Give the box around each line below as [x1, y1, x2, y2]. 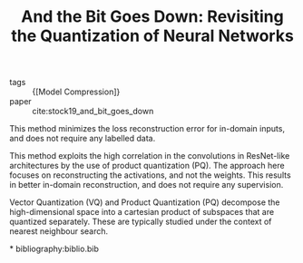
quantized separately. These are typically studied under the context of [9, 216, 272, 228]
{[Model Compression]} [32, 86, 121, 97]
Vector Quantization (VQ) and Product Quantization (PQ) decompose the [9, 197, 280, 208]
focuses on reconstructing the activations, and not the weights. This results [9, 170, 292, 180]
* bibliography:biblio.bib [9, 243, 100, 255]
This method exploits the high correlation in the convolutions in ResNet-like [9, 151, 290, 161]
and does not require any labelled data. [9, 133, 156, 144]
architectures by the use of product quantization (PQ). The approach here [9, 161, 285, 171]
